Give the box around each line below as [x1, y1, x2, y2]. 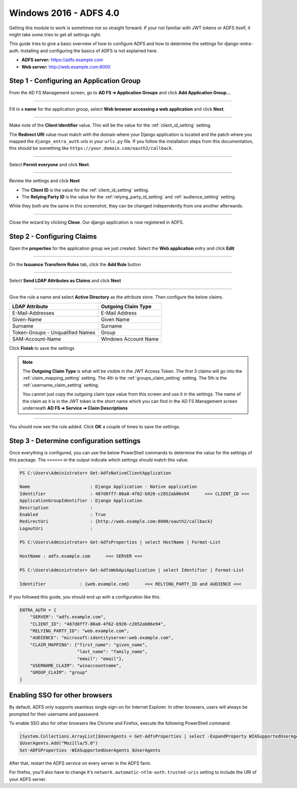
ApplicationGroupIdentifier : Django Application [19, 498, 143, 504]
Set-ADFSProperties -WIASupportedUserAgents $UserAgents [19, 747, 161, 753]
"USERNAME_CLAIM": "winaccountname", [30, 662, 122, 668]
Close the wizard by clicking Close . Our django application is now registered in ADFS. [9, 219, 184, 225]
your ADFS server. [9, 776, 47, 782]
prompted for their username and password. [9, 711, 99, 717]
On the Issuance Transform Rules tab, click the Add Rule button [9, 262, 141, 267]
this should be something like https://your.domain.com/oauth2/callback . [9, 145, 173, 151]
